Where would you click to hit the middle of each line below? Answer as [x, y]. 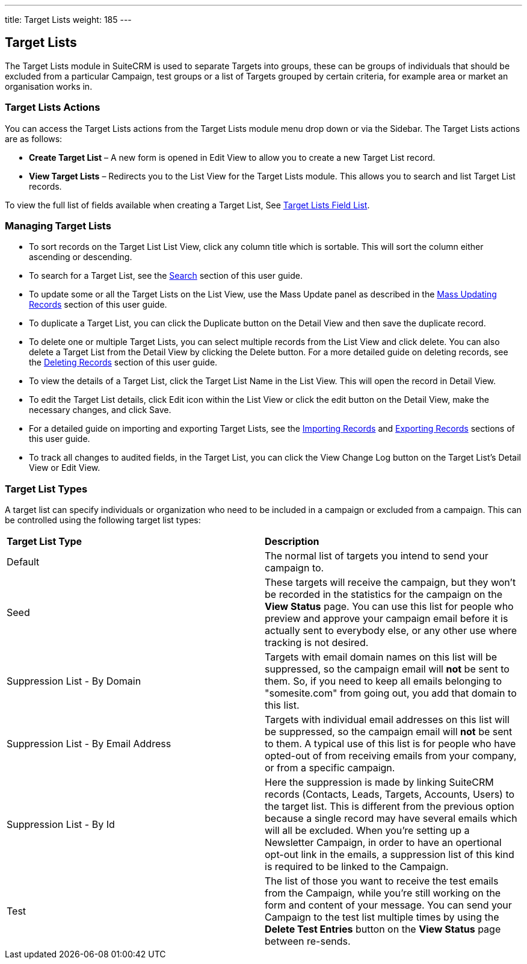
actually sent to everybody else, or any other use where [391, 631]
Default [23, 562]
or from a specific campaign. [330, 768]
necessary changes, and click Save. [100, 410]
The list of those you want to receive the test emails [382, 881]
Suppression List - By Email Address [89, 744]
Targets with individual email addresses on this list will [387, 720]
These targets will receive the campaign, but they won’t [390, 583]
